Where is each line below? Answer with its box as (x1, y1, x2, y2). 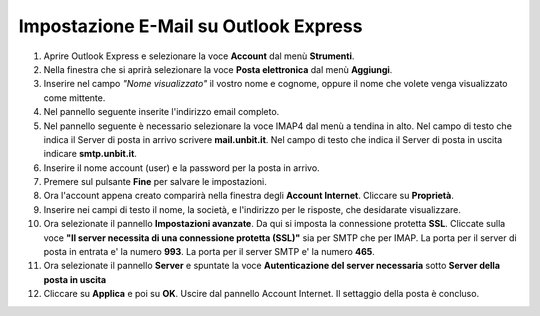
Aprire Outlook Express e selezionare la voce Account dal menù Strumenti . (43, 50, 355, 62)
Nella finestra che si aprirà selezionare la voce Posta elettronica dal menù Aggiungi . (43, 63, 393, 75)
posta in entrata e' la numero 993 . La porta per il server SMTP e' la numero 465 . (43, 246, 375, 258)
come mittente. (43, 91, 106, 104)
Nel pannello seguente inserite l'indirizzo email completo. (43, 106, 280, 118)
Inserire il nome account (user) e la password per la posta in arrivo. (43, 161, 320, 174)
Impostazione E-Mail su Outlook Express (18, 15, 363, 37)
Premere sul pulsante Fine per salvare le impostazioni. (43, 176, 267, 188)
